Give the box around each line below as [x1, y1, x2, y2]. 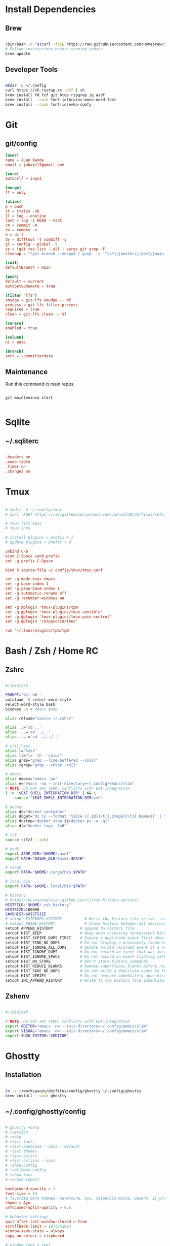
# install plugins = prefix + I [5, 535, 73, 540]
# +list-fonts [5, 1139, 35, 1144]
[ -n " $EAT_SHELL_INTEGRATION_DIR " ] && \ [5, 790, 96, 796]
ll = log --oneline [5, 213, 47, 219]
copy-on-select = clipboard [5, 1233, 65, 1238]
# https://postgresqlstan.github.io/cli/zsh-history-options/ [5, 897, 139, 902]
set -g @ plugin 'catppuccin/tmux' [5, 619, 78, 624]
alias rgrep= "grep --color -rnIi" [5, 762, 78, 768]
